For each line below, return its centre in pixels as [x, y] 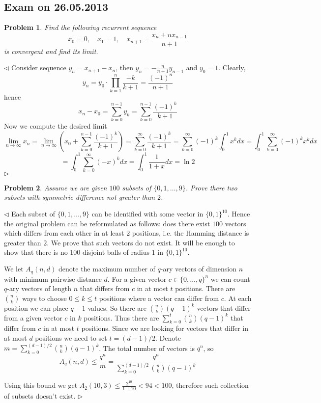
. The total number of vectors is [147, 348]
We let [14, 269]
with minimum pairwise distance [53, 279]
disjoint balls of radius [116, 252]
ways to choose [44, 298]
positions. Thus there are [121, 317]
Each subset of [33, 214]
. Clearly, [232, 67]
